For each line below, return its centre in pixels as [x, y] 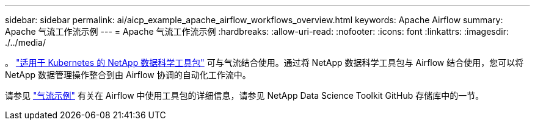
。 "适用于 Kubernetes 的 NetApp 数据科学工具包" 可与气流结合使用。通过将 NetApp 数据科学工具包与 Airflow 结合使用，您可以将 [264, 62]
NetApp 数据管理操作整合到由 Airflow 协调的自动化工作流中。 [128, 75]
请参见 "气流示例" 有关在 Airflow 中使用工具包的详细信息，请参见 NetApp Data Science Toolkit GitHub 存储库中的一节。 [245, 95]
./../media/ [25, 42]
